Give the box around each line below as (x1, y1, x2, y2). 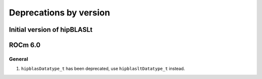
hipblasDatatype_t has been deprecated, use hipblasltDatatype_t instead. (21, 66, 185, 72)
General (9, 55, 29, 62)
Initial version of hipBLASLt (9, 26, 93, 34)
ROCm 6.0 (9, 41, 41, 49)
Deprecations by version (9, 7, 110, 18)
